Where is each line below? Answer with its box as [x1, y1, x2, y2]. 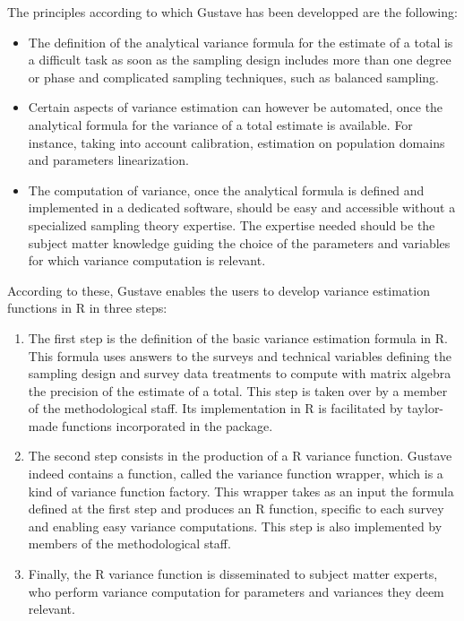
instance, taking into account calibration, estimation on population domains [28, 133, 445, 151]
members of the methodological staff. [28, 534, 231, 553]
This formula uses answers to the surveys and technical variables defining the [28, 346, 451, 365]
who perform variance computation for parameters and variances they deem [28, 582, 444, 600]
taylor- [407, 399, 444, 418]
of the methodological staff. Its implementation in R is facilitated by [28, 399, 403, 418]
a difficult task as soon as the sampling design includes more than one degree [28, 50, 451, 69]
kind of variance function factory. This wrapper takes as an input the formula [28, 481, 454, 500]
